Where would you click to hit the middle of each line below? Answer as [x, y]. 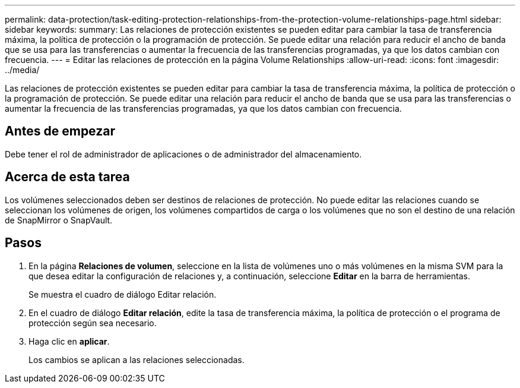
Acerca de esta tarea [67, 177]
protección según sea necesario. [93, 323]
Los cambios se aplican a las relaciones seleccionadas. [137, 359]
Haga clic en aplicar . [69, 341]
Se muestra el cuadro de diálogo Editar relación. [123, 294]
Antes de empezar [60, 131]
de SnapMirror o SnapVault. [59, 220]
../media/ [22, 70]
